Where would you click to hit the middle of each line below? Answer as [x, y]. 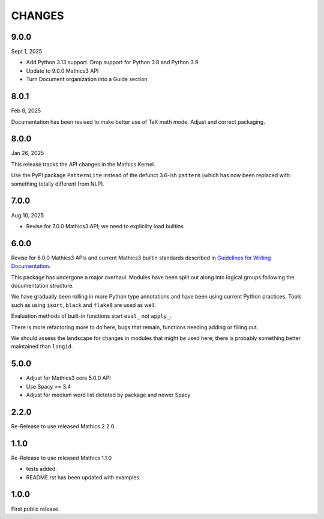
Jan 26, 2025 [28, 153]
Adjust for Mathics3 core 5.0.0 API [68, 378]
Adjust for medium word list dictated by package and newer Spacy [108, 395]
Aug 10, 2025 [28, 215]
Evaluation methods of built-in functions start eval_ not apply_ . [91, 316]
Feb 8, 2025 [26, 111]
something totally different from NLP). [58, 184]
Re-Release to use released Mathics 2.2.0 [63, 426]
